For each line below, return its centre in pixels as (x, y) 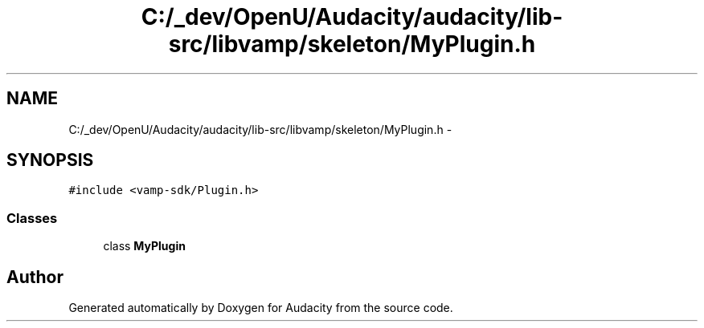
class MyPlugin (144, 246)
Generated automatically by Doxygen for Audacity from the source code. (261, 308)
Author (35, 277)
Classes (32, 218)
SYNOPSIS (50, 160)
